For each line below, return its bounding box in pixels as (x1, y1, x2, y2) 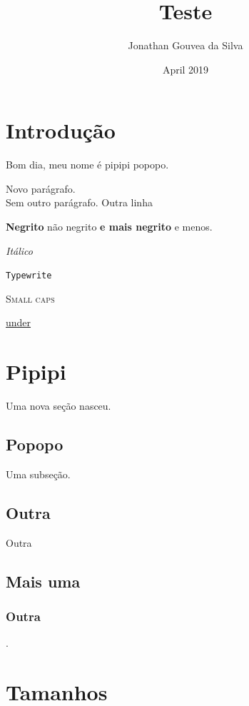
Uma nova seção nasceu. (6, 398, 111, 413)
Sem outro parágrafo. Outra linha (6, 195, 153, 210)
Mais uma (6, 570, 81, 592)
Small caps (6, 291, 55, 306)
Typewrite (6, 271, 52, 281)
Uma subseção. (6, 466, 71, 481)
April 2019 (162, 61, 209, 76)
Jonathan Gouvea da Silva (128, 38, 243, 53)
